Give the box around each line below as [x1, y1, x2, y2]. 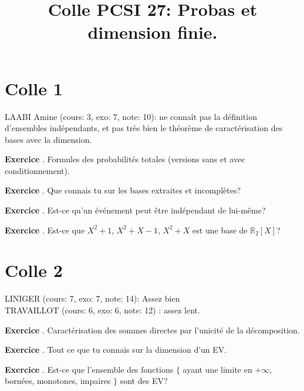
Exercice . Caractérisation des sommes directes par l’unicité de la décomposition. [5, 323, 300, 336]
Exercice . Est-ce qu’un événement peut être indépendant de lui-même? [5, 204, 266, 216]
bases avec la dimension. [5, 133, 92, 145]
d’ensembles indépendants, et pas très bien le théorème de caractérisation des [5, 122, 283, 134]
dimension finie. [87, 20, 218, 44]
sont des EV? [120, 375, 168, 387]
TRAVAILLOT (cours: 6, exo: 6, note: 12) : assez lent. [5, 303, 200, 316]
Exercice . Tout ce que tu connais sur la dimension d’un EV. [5, 343, 227, 356]
